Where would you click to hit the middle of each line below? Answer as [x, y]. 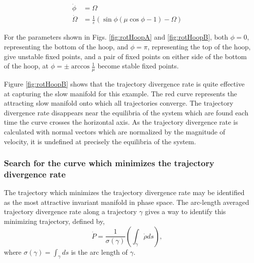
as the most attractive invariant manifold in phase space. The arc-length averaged [127, 202]
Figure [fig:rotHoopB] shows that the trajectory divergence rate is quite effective [124, 83]
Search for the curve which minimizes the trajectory [109, 163]
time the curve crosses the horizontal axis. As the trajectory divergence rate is [121, 122]
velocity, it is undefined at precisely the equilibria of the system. [100, 141]
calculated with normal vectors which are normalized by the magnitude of [115, 131]
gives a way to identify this [185, 211]
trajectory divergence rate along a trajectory [70, 211]
